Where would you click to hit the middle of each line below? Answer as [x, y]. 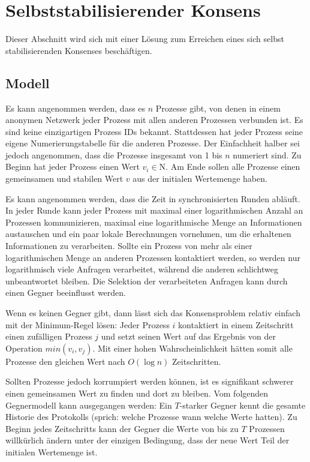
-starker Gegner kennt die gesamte [243, 405]
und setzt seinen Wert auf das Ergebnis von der [188, 336]
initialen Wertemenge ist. [52, 451]
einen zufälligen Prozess [49, 336]
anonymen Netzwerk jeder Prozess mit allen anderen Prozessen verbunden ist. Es [154, 120]
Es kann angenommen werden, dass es [76, 108]
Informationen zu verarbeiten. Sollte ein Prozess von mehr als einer [129, 246]
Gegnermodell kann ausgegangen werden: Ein [89, 405]
